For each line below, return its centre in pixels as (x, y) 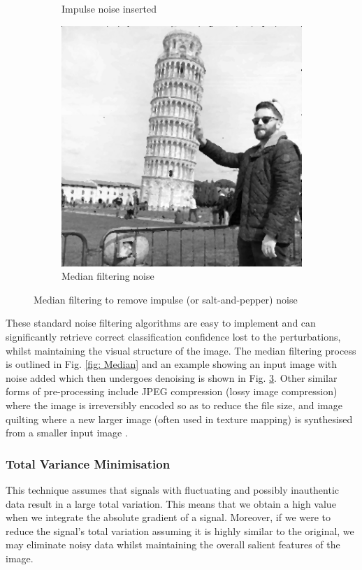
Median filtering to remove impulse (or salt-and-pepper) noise (166, 299)
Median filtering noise (108, 276)
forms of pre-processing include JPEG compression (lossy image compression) (172, 391)
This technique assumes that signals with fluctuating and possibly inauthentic (173, 489)
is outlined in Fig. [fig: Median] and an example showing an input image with (172, 364)
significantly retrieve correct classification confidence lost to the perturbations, (173, 336)
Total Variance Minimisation (88, 463)
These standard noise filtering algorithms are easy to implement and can (161, 323)
